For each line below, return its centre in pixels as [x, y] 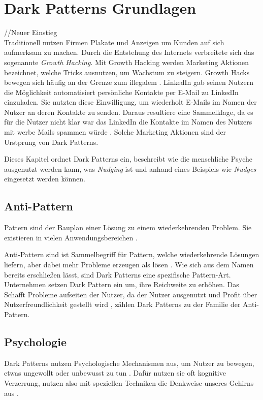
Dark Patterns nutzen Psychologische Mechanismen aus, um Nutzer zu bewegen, [129, 363]
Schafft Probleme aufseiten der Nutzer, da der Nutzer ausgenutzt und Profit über [131, 294]
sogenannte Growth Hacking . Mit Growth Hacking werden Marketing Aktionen [127, 62]
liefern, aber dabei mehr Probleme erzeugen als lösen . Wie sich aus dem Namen [129, 265]
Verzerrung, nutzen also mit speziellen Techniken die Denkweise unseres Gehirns [129, 382]
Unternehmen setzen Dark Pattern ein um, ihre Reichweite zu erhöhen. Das [122, 284]
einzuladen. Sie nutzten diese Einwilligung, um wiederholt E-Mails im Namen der [130, 102]
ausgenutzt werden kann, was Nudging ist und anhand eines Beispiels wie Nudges [130, 168]
